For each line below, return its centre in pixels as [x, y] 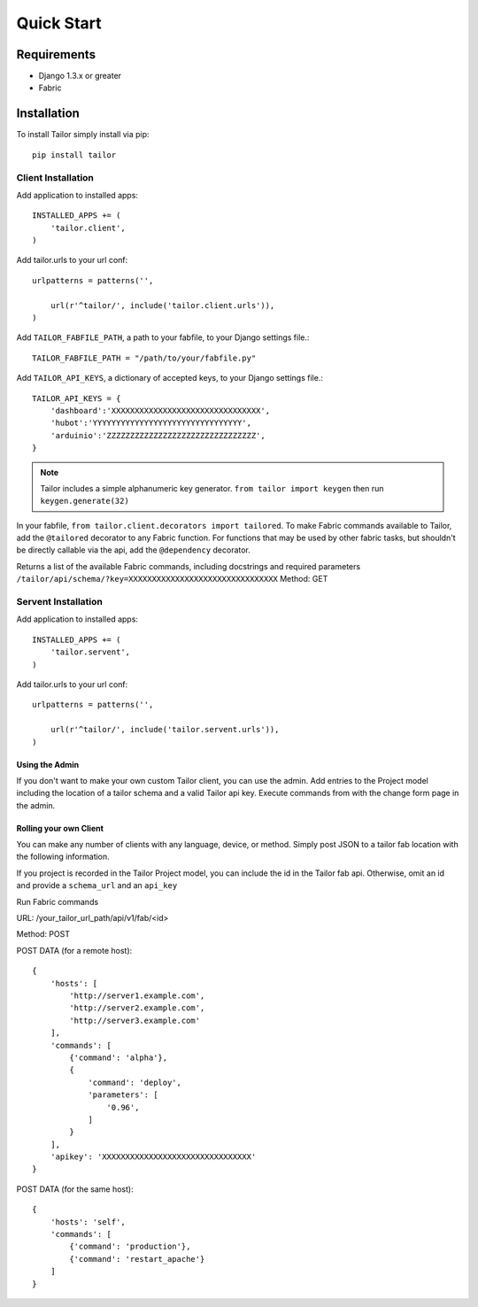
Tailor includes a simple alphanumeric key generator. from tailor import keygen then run [212, 488]
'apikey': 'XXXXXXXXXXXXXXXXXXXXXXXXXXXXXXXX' [153, 1157]
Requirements [56, 54]
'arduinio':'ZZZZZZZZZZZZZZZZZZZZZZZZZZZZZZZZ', [158, 435]
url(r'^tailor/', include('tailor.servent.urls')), [165, 730]
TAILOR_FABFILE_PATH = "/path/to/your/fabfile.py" [144, 358]
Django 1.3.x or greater [80, 76]
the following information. [63, 857]
